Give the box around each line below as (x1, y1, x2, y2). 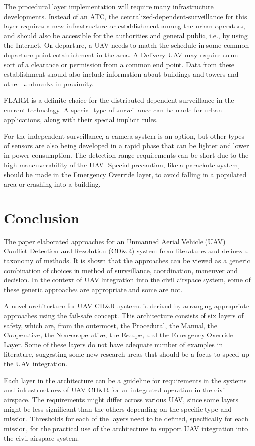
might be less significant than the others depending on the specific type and (4, 404, 231, 414)
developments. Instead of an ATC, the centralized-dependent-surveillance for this (4, 11, 247, 21)
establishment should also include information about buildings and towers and (4, 69, 239, 79)
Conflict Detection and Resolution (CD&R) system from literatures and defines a (4, 246, 248, 256)
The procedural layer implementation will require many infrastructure (4, 1, 214, 11)
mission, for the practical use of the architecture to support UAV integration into (4, 423, 248, 433)
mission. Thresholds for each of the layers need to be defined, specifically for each (4, 413, 248, 423)
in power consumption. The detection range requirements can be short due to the (4, 150, 249, 160)
